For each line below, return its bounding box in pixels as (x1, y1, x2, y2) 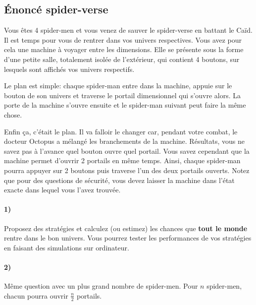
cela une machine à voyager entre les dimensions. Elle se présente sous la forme (4, 44, 244, 55)
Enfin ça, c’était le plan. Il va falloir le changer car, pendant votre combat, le (4, 126, 238, 136)
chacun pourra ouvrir (4, 290, 68, 301)
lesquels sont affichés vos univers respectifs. (4, 63, 135, 74)
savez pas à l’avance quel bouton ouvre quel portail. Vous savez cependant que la (4, 145, 250, 156)
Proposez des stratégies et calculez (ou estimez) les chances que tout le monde (4, 223, 248, 233)
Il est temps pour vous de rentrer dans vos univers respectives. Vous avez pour (4, 34, 242, 45)
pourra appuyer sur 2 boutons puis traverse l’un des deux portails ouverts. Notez (4, 165, 250, 175)
